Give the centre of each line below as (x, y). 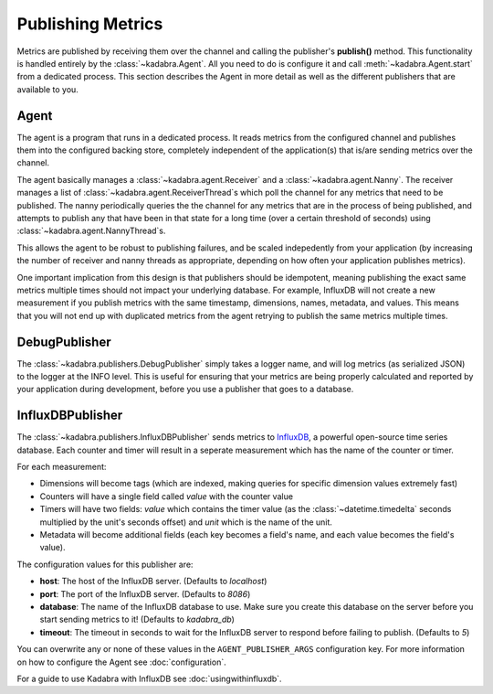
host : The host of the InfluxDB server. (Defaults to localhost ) (153, 582)
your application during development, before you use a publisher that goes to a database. (185, 390)
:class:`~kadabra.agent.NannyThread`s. (91, 231)
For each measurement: (62, 467)
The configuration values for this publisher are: (105, 564)
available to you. (48, 89)
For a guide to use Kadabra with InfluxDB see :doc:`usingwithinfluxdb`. (149, 678)
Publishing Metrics (90, 24)
